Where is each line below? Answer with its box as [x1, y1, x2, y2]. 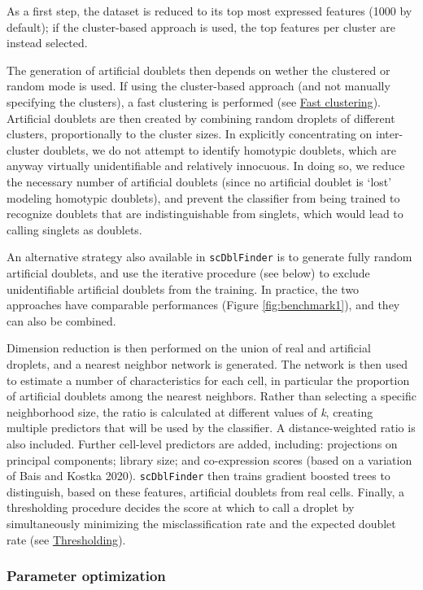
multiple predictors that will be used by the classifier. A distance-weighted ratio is [7, 419, 416, 436]
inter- [376, 125, 403, 142]
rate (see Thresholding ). [7, 531, 126, 548]
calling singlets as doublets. [7, 221, 142, 238]
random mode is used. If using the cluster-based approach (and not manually [7, 77, 390, 94]
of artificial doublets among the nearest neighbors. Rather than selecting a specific [7, 387, 416, 404]
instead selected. [7, 34, 88, 51]
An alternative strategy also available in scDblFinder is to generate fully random [7, 248, 412, 265]
